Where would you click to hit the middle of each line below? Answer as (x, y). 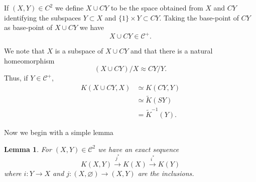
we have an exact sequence (139, 149)
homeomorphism (29, 60)
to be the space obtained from (157, 7)
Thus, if (16, 78)
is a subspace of (79, 51)
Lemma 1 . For (28, 149)
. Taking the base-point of (199, 17)
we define (69, 7)
